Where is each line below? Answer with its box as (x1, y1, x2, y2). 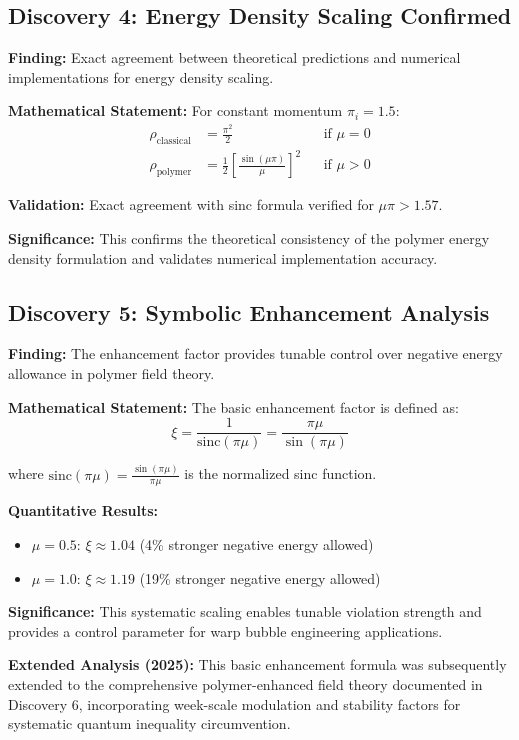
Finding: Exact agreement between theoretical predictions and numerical (8, 47, 461, 68)
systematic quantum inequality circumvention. (8, 713, 291, 734)
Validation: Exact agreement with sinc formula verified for (8, 194, 374, 215)
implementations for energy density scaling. (8, 66, 274, 87)
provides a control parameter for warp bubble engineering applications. (8, 620, 443, 641)
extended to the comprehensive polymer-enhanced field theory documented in (8, 674, 483, 694)
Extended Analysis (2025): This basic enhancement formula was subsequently (8, 654, 507, 675)
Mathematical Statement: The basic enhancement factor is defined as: (8, 396, 459, 417)
